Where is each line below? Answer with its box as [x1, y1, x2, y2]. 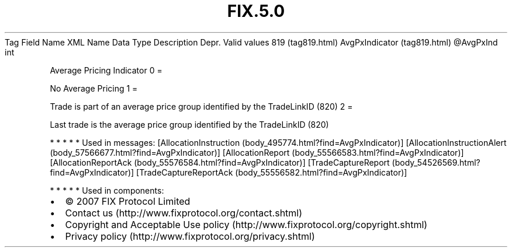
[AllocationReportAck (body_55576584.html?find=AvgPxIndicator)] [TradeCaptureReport [50, 157, 390, 167]
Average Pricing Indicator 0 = [50, 65, 162, 75]
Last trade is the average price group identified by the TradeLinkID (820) [50, 119, 329, 129]
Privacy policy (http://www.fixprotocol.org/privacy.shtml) [65, 230, 315, 242]
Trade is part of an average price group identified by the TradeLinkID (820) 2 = [50, 101, 353, 111]
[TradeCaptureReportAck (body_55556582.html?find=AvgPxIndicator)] [136, 167, 407, 177]
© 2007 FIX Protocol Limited [65, 195, 191, 207]
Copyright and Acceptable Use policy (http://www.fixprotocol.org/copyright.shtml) [65, 218, 428, 230]
